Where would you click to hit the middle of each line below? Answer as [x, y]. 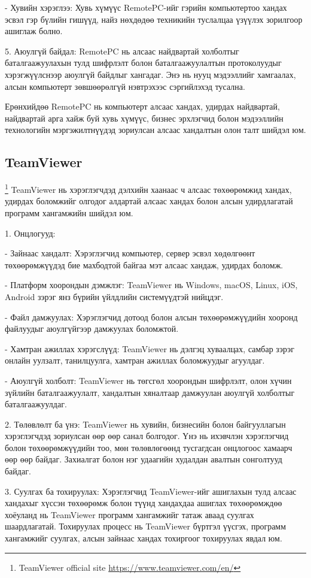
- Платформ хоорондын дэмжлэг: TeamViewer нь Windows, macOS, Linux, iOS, [151, 285]
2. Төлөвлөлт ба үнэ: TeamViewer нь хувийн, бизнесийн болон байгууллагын [145, 424]
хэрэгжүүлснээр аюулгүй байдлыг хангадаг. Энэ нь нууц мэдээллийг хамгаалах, [150, 74]
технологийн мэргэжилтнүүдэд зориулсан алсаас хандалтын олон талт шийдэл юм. [155, 130]
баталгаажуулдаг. [36, 404]
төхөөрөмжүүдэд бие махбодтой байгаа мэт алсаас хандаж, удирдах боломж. [144, 264]
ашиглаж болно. [34, 31]
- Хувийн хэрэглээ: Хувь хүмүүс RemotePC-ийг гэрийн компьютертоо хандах [146, 7]
